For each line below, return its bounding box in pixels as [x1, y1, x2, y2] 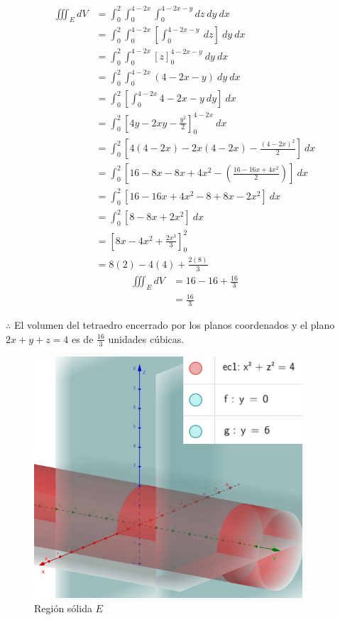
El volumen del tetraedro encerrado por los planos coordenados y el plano [13, 317, 335, 332]
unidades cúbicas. [108, 331, 185, 346]
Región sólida [34, 601, 92, 615]
